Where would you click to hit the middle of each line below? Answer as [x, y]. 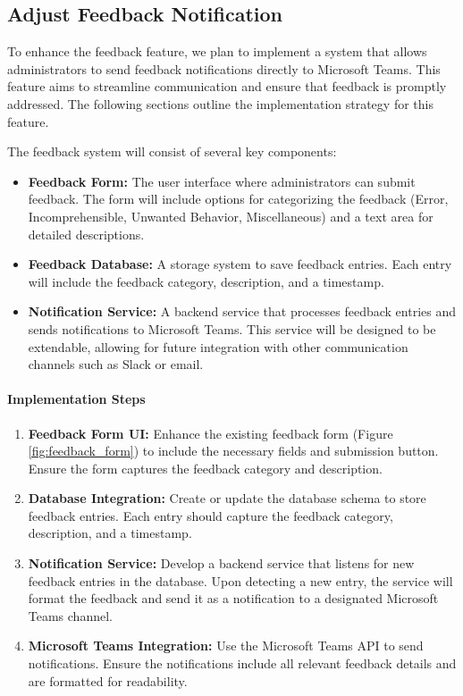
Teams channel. [70, 615]
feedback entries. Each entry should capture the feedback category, [210, 515]
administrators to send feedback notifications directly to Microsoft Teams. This [224, 68]
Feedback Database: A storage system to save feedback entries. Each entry [240, 264]
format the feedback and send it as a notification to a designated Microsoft [233, 598]
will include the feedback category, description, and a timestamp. [206, 281]
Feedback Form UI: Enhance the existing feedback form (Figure [210, 433]
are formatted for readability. [108, 680]
